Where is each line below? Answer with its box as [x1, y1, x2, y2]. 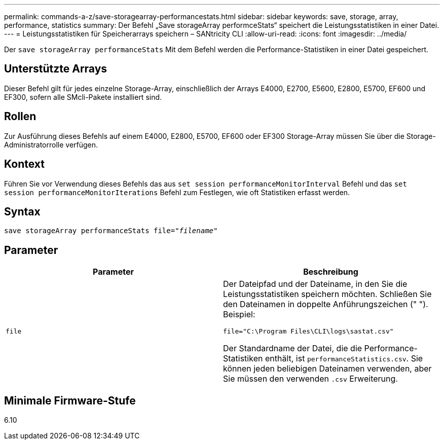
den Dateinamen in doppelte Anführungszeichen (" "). [223, 299, 428, 310]
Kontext [4, 158, 45, 171]
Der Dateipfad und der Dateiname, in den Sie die [223, 279, 408, 289]
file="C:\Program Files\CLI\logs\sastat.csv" [223, 327, 394, 336]
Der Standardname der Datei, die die [223, 343, 362, 354]
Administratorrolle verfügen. [4, 140, 98, 149]
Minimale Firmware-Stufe [4, 394, 136, 407]
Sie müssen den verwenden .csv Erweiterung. [223, 374, 398, 384]
